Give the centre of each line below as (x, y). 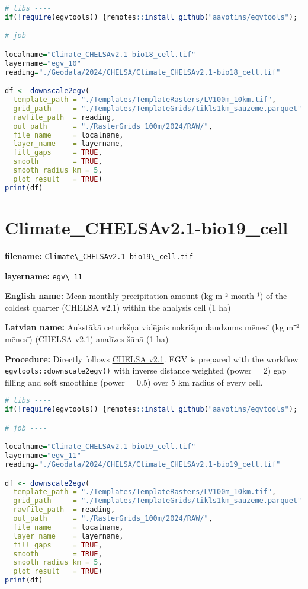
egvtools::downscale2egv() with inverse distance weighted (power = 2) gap (146, 370)
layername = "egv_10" (43, 63)
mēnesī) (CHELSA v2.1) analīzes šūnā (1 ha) (87, 338)
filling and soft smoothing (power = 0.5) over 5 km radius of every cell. (134, 382)
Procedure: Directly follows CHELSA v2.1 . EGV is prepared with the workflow (152, 359)
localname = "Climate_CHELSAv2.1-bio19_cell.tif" (100, 447)
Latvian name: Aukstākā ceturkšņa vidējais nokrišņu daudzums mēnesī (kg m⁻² (152, 327)
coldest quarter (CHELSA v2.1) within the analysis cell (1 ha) (118, 307)
